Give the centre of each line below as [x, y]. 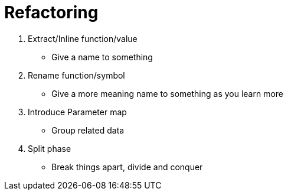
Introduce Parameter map [77, 112]
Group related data [88, 130]
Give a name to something [102, 57]
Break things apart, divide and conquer [127, 167]
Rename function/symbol [76, 75]
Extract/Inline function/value [83, 38]
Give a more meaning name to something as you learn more [168, 93]
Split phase [50, 148]
